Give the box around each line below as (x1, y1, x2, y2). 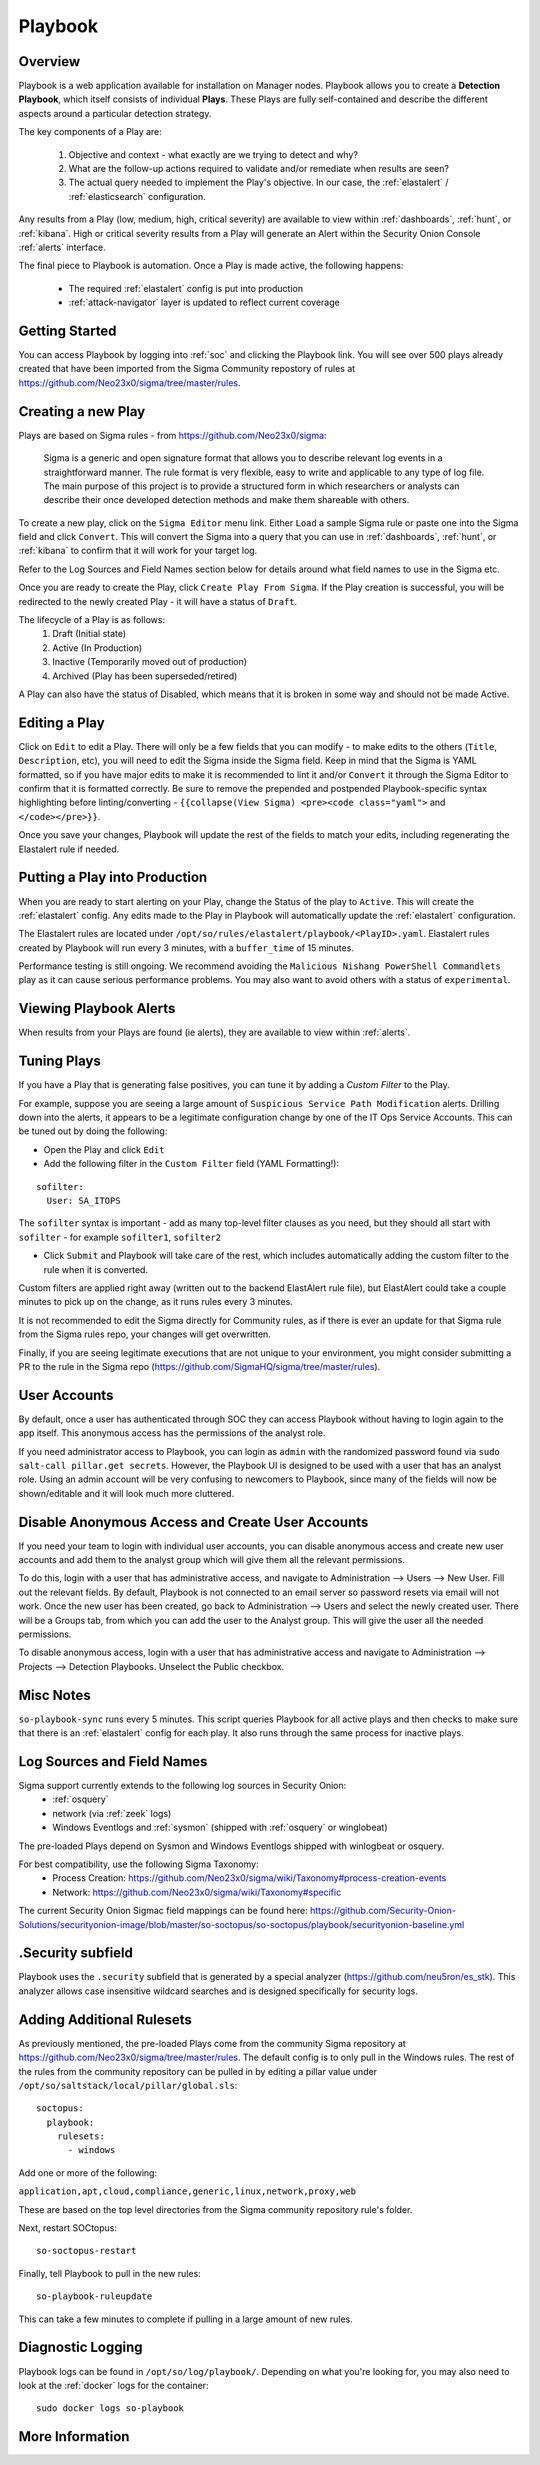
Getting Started (18, 322, 117, 339)
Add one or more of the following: (18, 2166, 158, 2179)
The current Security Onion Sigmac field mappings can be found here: (18, 1905, 309, 1917)
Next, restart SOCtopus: (18, 2222, 117, 2234)
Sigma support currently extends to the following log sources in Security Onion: (18, 1780, 347, 1792)
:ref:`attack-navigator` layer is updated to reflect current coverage (68, 296, 340, 309)
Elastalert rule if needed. (18, 843, 120, 855)
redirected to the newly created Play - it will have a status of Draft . (18, 595, 298, 607)
